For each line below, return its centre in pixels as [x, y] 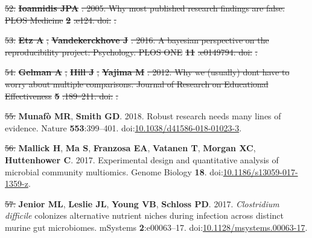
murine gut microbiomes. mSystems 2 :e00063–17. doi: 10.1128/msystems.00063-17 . [156, 227]
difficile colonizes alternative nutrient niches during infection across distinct [144, 215]
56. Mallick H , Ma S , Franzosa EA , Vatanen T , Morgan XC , [130, 148]
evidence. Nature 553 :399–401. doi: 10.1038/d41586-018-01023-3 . [123, 127]
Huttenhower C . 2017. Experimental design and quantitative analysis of [142, 159]
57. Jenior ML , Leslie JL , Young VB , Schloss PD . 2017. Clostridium [142, 203]
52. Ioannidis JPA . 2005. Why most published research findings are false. [145, 8]
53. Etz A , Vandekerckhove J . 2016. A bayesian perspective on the [137, 40]
